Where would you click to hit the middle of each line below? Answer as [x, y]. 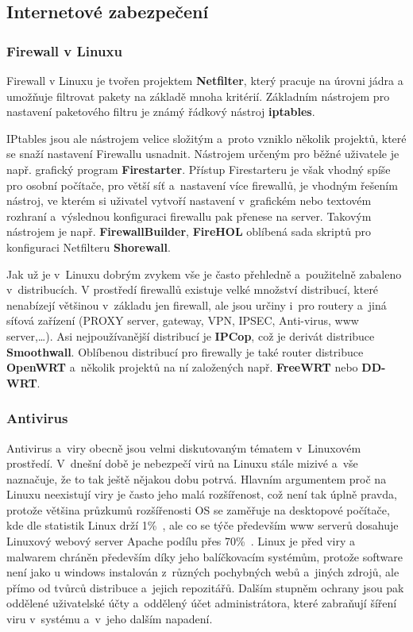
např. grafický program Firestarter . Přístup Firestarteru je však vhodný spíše [199, 169]
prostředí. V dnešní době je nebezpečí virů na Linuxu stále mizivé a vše [182, 463]
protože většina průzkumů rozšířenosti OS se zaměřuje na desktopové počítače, [198, 509]
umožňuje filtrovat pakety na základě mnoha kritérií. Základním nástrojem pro [198, 96]
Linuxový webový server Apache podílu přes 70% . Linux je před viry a [181, 541]
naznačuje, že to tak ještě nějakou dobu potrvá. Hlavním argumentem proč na [197, 478]
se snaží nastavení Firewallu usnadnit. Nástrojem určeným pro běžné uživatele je [203, 154]
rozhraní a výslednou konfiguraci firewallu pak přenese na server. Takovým [189, 216]
